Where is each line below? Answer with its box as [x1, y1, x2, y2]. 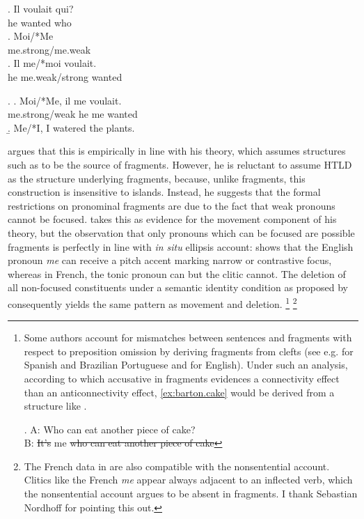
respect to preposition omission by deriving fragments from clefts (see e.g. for [24, 343, 354, 358]
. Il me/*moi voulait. [8, 56, 97, 70]
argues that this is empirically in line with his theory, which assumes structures [8, 144, 346, 158]
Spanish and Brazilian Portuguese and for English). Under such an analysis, [24, 357, 348, 372]
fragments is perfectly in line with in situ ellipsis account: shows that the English [8, 239, 354, 254]
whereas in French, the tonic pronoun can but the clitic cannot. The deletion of [8, 266, 346, 281]
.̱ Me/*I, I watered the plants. [8, 120, 135, 134]
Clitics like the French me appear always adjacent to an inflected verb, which [24, 472, 353, 487]
